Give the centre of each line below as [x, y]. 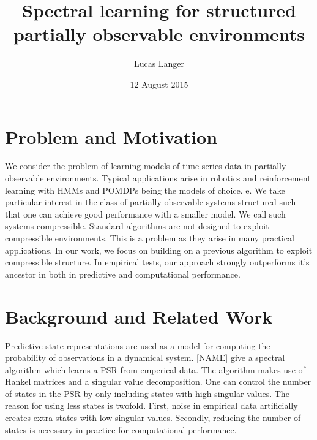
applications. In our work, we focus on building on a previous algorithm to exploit [159, 250]
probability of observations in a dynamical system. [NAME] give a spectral [145, 358]
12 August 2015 [159, 84]
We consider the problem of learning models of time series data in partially [146, 166]
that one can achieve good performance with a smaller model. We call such [145, 214]
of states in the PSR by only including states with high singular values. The [147, 393]
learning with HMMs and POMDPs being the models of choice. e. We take [145, 190]
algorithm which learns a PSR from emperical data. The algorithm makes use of [155, 369]
